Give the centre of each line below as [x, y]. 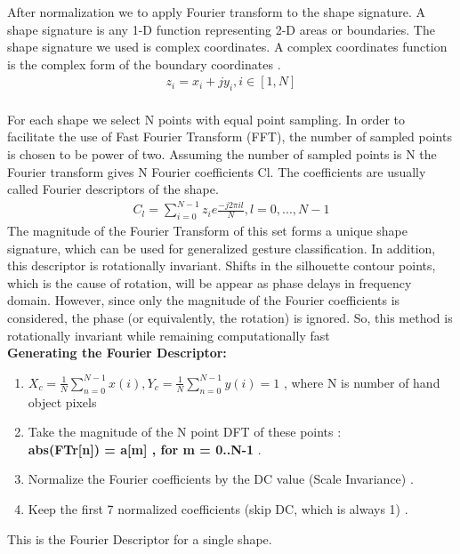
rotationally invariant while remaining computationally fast [169, 335]
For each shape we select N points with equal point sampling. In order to [206, 119]
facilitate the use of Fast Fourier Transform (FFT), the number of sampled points [230, 136]
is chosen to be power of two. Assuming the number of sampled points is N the [222, 153]
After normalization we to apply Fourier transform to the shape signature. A [217, 12]
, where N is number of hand [362, 382]
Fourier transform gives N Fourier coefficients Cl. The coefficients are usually [217, 171]
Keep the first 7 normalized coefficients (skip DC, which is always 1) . [218, 509]
